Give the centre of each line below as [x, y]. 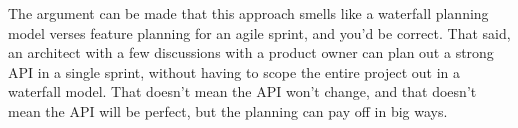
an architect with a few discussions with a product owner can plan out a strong [251, 52]
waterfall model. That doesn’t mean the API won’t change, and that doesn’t [242, 91]
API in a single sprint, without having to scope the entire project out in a [234, 71]
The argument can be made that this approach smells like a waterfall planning [248, 13]
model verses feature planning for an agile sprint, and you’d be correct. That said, [259, 32]
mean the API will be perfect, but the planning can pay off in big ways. [228, 110]
